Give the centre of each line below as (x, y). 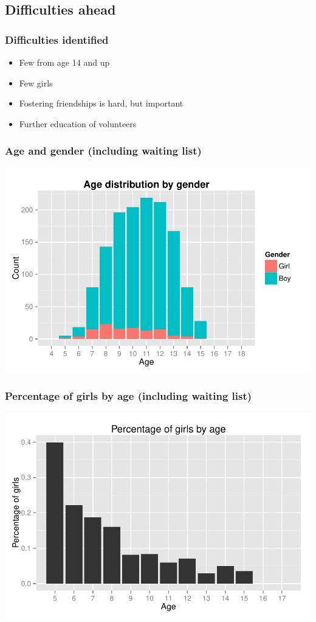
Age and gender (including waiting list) (103, 151)
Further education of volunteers (78, 123)
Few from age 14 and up (64, 62)
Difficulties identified (57, 39)
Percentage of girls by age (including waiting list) (129, 396)
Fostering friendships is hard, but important (101, 103)
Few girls (36, 82)
